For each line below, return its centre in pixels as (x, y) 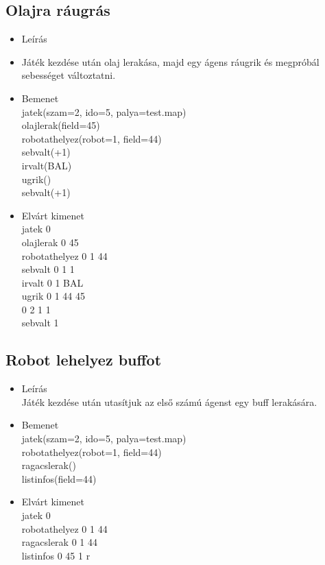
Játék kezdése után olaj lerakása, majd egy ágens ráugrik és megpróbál (170, 61)
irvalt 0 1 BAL (52, 282)
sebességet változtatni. (69, 75)
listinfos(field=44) (59, 478)
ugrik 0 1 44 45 (53, 296)
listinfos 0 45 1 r (56, 555)
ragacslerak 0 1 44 (59, 542)
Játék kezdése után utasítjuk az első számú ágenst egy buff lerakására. (169, 401)
